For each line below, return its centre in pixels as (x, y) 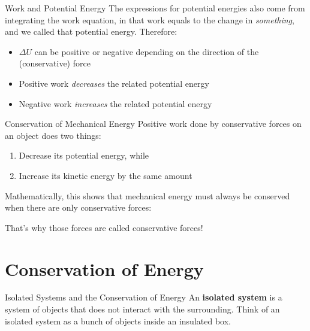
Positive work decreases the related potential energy (114, 83)
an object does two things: (53, 135)
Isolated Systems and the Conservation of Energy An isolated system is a (144, 297)
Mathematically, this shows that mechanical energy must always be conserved (148, 195)
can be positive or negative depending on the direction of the (147, 51)
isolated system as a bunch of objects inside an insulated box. (118, 321)
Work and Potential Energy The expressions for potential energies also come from (155, 8)
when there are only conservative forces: (78, 207)
